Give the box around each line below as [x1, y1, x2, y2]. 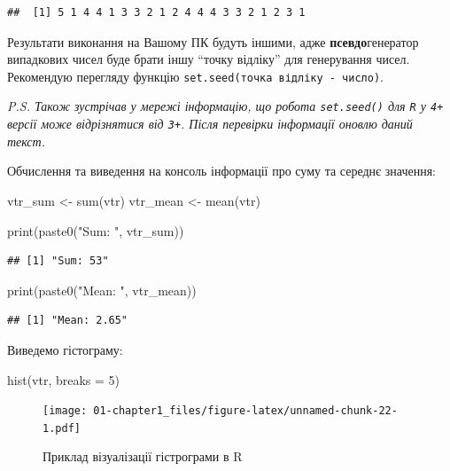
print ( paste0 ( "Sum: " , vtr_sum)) [7, 221, 184, 239]
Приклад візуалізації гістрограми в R [43, 447, 243, 466]
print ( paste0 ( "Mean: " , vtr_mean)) [7, 280, 197, 299]
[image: [43, 404, 88, 418]
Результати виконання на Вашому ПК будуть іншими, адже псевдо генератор [7, 32, 419, 51]
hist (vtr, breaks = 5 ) [7, 370, 120, 389]
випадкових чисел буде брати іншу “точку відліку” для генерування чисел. [7, 50, 410, 68]
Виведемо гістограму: [7, 340, 123, 358]
